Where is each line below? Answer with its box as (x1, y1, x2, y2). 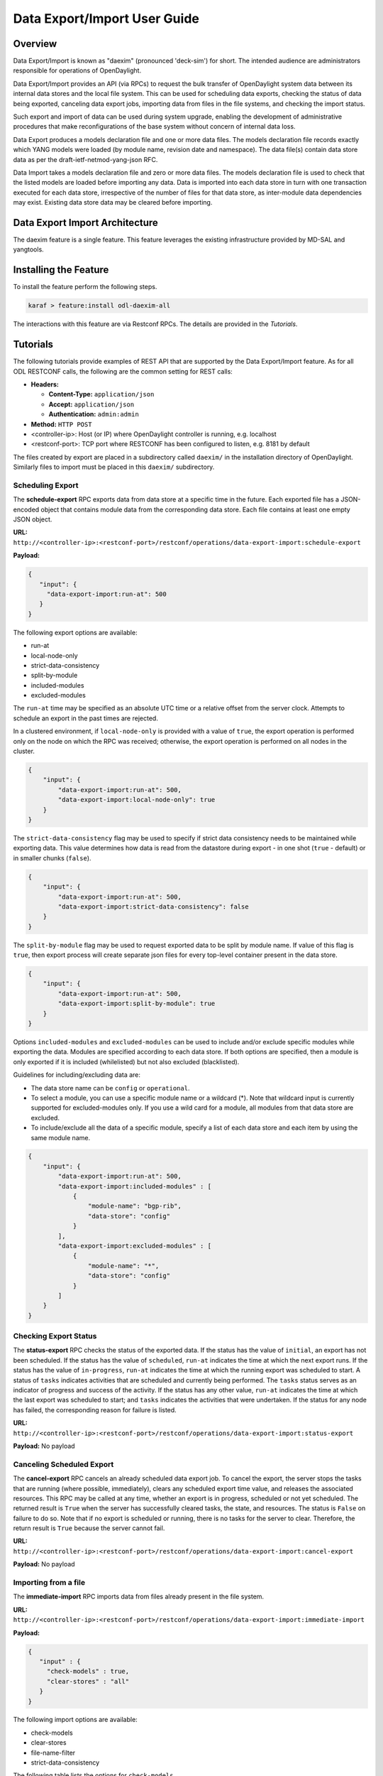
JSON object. (13, 515, 52, 524)
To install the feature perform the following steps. (13, 283, 157, 291)
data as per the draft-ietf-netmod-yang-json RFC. (13, 155, 158, 163)
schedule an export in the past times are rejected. (13, 714, 159, 722)
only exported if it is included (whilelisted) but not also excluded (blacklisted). (13, 1057, 240, 1066)
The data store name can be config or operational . (30, 1083, 190, 1092)
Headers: (30, 380, 60, 389)
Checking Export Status (13, 1331, 97, 1341)
